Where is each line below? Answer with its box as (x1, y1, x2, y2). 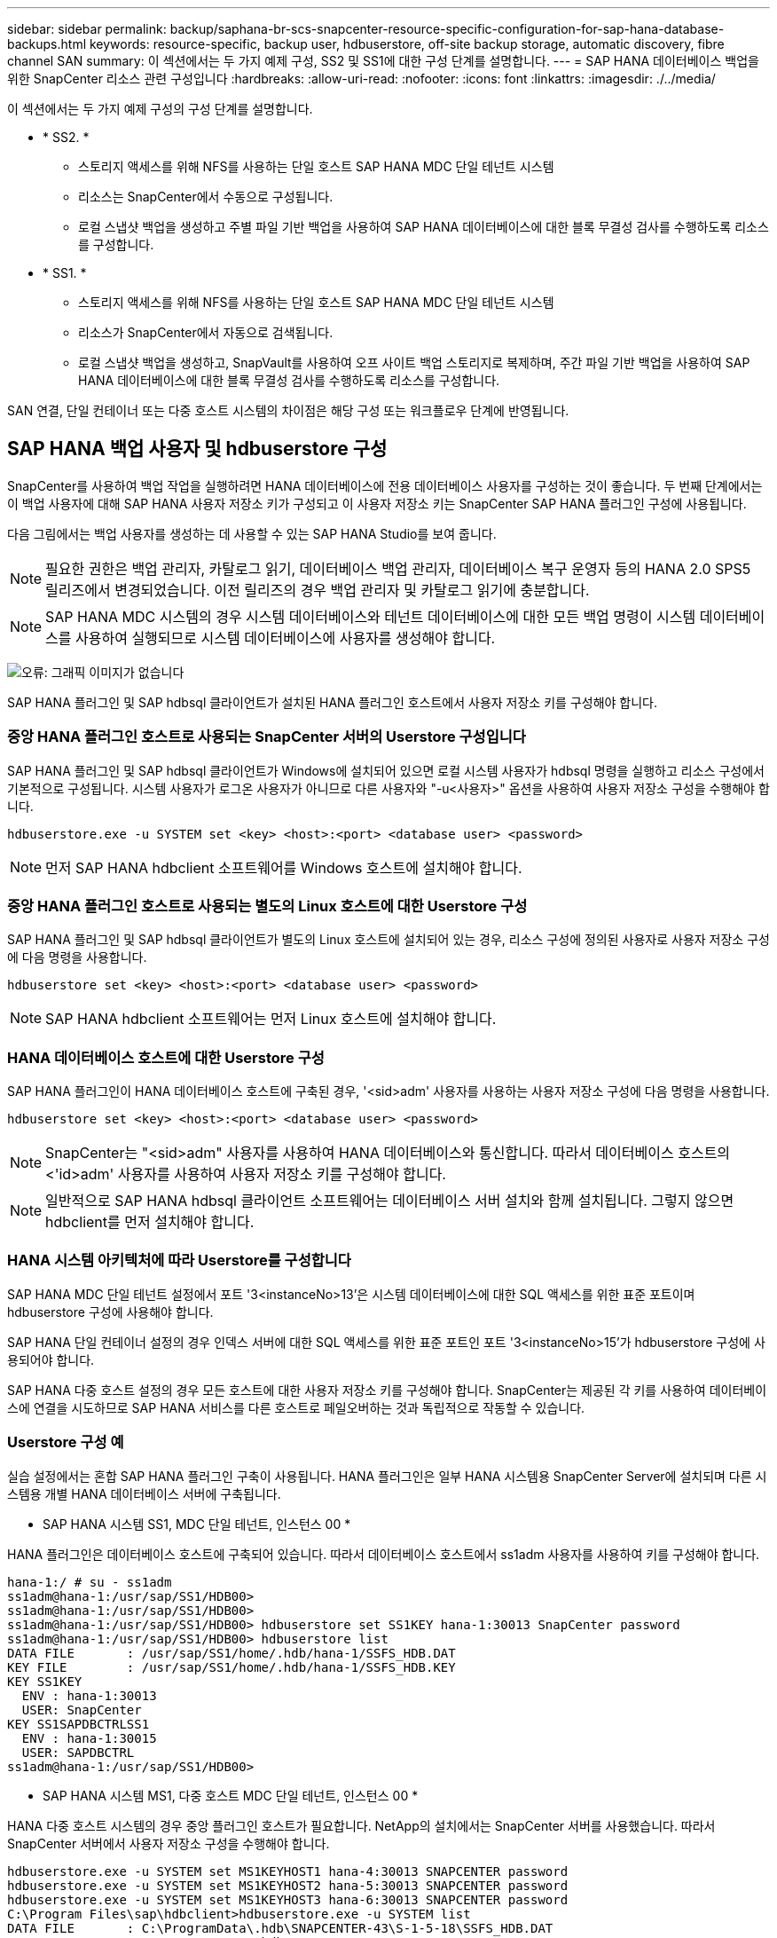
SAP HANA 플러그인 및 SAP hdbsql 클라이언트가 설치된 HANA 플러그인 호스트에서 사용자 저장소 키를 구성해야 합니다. (7, 694, 658, 710)
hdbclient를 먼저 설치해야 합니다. (45, 1213, 255, 1232)
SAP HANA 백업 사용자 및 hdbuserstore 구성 (7, 437, 388, 461)
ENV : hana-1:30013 (21, 1688, 157, 1703)
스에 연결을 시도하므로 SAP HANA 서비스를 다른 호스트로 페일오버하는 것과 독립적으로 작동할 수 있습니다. (7, 1399, 585, 1415)
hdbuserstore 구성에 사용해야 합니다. (7, 1304, 214, 1320)
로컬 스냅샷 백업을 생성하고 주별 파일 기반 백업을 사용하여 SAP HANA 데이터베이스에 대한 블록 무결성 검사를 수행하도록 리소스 (78, 219, 769, 234)
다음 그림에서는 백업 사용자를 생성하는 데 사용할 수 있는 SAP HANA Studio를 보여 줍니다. (7, 525, 497, 541)
